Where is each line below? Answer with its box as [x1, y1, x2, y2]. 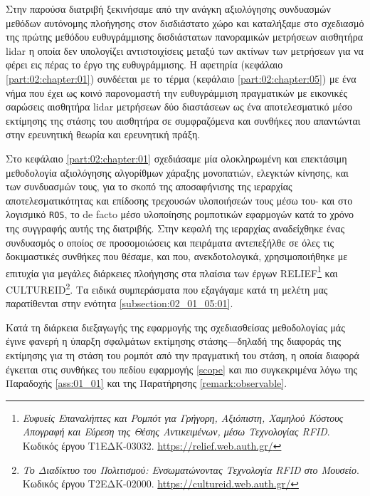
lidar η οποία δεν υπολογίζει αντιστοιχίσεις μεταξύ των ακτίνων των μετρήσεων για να [6, 43, 364, 58]
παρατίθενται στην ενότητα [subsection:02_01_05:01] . [6, 296, 233, 311]
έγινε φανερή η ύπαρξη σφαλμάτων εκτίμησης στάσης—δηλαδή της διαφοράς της [6, 334, 341, 348]
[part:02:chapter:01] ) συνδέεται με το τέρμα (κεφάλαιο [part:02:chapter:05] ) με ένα [6, 71, 356, 86]
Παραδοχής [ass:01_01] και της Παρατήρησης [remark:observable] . [6, 376, 287, 391]
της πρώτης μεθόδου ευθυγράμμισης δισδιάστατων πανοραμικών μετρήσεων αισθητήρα [6, 29, 363, 44]
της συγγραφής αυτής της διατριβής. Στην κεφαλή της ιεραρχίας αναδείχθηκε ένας [6, 220, 344, 235]
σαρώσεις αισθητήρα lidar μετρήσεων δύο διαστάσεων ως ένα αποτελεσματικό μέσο [6, 99, 353, 114]
